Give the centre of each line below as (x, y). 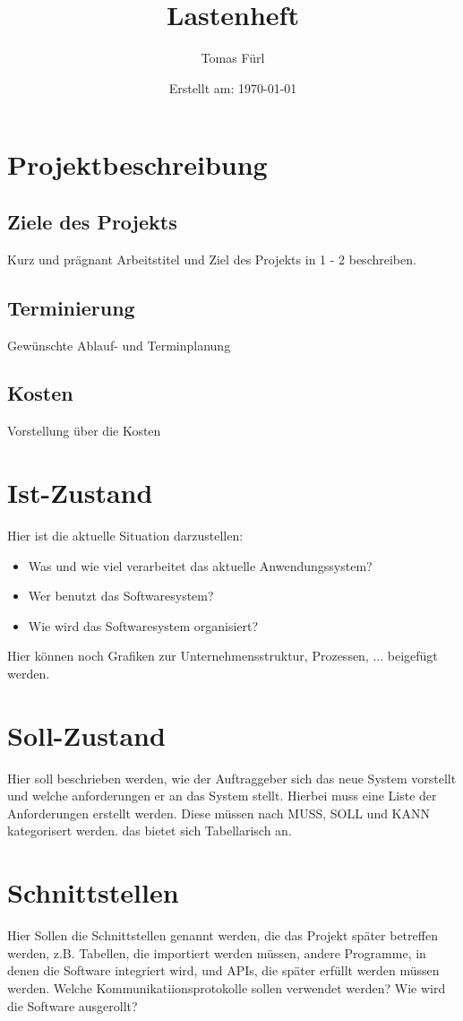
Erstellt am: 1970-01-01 (233, 87)
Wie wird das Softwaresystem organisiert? (143, 625)
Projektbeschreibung (137, 164)
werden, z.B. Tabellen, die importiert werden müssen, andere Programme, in (217, 952)
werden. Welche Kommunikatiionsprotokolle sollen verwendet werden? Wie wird (227, 987)
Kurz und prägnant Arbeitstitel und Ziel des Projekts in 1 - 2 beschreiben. (212, 259)
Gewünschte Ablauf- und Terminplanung (119, 345)
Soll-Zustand (86, 735)
